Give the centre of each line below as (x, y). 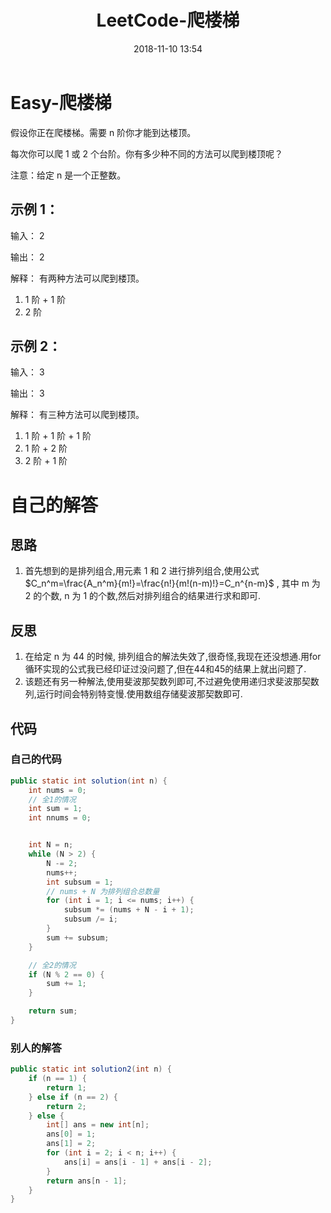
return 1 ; (66, 1087)
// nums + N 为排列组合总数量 (103, 891)
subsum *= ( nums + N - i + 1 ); (129, 910)
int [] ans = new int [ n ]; (98, 1125)
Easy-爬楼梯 (61, 102)
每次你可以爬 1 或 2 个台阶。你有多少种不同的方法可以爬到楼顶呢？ (146, 153)
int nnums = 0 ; (60, 818)
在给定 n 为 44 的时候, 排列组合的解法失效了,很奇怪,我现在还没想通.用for (173, 657)
